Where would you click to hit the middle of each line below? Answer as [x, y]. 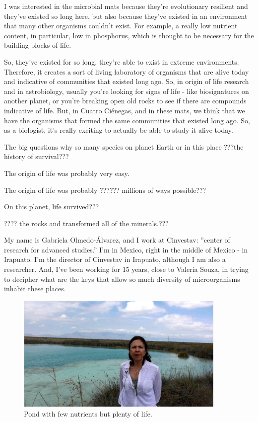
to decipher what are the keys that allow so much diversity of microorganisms [122, 279]
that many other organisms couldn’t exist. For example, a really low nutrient [121, 26]
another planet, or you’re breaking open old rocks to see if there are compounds [125, 101]
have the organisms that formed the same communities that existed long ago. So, [127, 120]
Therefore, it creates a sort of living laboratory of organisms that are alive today [127, 71]
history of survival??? [36, 156]
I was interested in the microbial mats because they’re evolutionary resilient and [126, 6]
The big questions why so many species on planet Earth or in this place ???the [124, 146]
